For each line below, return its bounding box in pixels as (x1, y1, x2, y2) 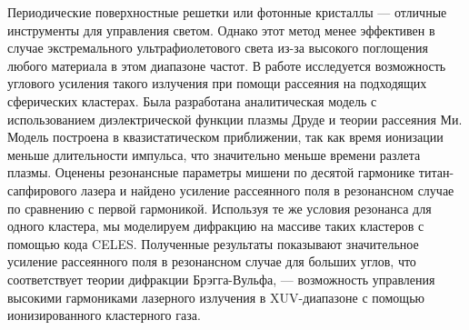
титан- (418, 163, 454, 182)
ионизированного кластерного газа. (7, 305, 201, 325)
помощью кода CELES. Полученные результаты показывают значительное (7, 234, 419, 253)
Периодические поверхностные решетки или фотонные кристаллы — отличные (7, 3, 447, 21)
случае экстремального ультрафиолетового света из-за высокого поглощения (7, 38, 428, 57)
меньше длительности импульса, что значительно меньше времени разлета (7, 145, 421, 164)
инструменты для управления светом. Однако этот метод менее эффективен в (7, 20, 435, 39)
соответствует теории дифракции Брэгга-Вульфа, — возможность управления (7, 269, 435, 288)
